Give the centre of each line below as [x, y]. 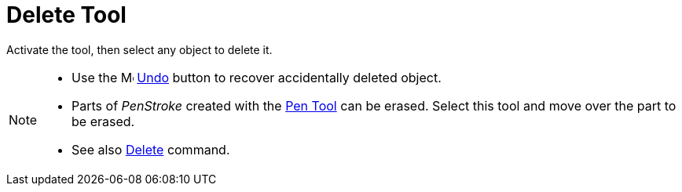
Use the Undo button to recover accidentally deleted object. [257, 77]
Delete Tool [66, 15]
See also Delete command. [151, 149]
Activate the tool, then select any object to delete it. [139, 49]
